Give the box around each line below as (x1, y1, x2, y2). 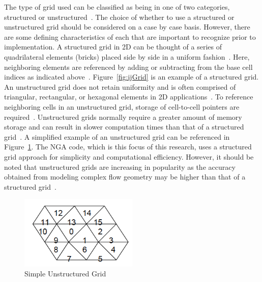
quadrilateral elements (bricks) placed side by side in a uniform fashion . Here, (4, 51, 250, 62)
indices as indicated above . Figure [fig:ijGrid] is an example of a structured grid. (4, 71, 259, 82)
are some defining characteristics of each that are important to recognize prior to (4, 31, 256, 42)
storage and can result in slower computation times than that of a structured (4, 121, 244, 132)
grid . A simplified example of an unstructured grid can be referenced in (4, 131, 230, 142)
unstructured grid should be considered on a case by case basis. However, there (4, 21, 250, 32)
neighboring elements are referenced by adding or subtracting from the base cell (4, 61, 253, 72)
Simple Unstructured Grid (24, 268, 106, 279)
